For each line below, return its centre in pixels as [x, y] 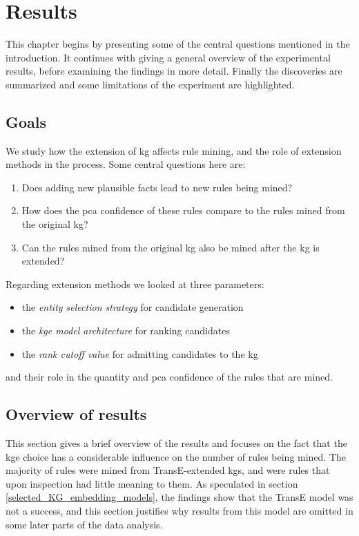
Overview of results [76, 414]
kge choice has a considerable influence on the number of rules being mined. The [176, 456]
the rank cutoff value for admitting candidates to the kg [140, 353]
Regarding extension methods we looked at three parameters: [135, 284]
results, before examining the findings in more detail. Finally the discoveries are [174, 71]
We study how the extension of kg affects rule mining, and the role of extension [174, 150]
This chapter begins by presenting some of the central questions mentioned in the [178, 44]
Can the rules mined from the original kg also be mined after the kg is [171, 247]
